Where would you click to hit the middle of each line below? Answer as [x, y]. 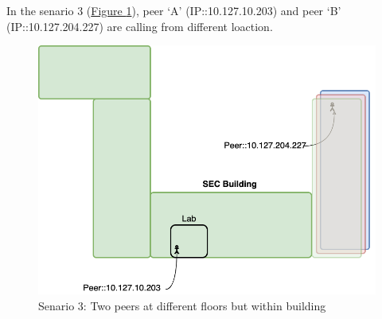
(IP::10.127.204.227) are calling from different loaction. [140, 26]
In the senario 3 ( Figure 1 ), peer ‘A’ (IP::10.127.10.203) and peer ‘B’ [174, 10]
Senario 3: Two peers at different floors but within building [182, 305]
